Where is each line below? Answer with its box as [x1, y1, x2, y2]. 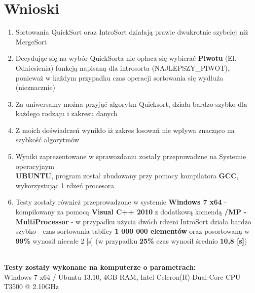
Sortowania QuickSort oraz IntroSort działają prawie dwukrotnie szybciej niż [15, 27, 249, 37]
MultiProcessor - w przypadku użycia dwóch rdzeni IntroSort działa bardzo [15, 216, 251, 226]
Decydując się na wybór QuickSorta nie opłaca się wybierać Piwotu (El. [15, 53, 237, 63]
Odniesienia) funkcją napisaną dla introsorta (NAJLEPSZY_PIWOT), [15, 62, 230, 73]
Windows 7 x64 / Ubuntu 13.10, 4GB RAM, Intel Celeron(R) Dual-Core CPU [4, 271, 241, 282]
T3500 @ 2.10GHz [4, 281, 59, 292]
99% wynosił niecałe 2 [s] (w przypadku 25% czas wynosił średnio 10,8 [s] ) [15, 235, 247, 246]
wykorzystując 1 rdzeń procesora [15, 180, 114, 190]
